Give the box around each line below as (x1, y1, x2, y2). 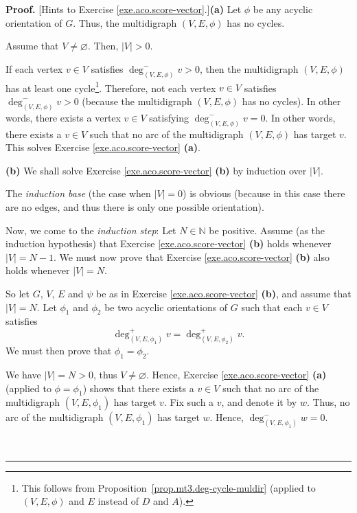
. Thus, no (306, 395, 350, 409)
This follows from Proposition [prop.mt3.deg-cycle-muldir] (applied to (21, 480, 316, 494)
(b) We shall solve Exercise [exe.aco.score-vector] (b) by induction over (5, 163, 307, 177)
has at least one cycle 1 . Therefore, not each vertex (5, 78, 216, 95)
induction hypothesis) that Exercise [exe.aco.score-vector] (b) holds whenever (5, 236, 332, 251)
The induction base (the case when (5, 186, 151, 201)
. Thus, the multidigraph (73, 15, 177, 30)
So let (5, 286, 30, 300)
